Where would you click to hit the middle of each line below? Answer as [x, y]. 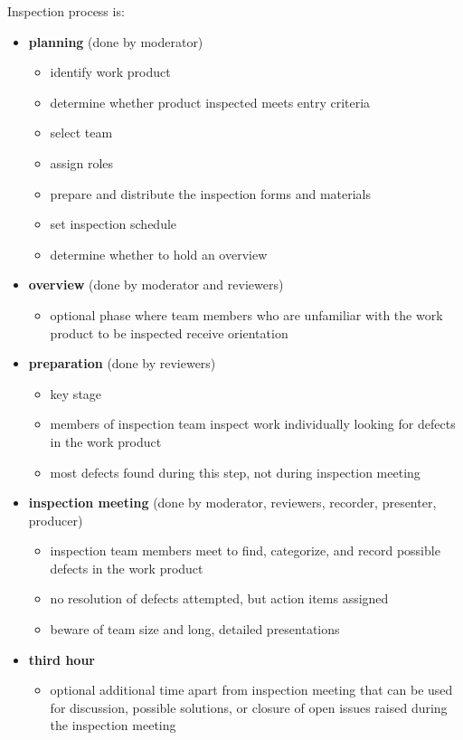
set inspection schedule [113, 224]
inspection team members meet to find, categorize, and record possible [245, 550]
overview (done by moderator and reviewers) [156, 285]
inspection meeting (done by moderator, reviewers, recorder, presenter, [232, 503]
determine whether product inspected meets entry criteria [210, 102]
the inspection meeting [113, 725]
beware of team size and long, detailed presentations [195, 629]
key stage [76, 393]
